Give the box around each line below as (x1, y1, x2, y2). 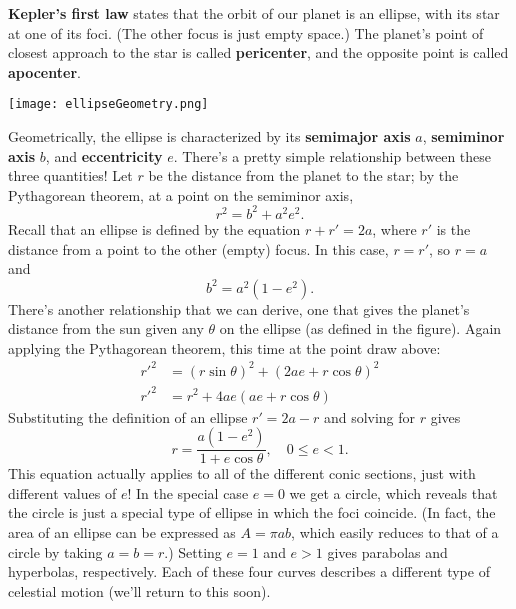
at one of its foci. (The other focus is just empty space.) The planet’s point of (8, 22, 484, 43)
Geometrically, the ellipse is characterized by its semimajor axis (8, 126, 411, 147)
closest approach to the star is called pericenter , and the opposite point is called (8, 42, 509, 63)
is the (436, 218, 471, 239)
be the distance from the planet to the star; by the (148, 165, 459, 186)
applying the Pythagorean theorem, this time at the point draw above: (8, 337, 441, 358)
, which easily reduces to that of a (291, 521, 499, 542)
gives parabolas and (327, 541, 448, 562)
